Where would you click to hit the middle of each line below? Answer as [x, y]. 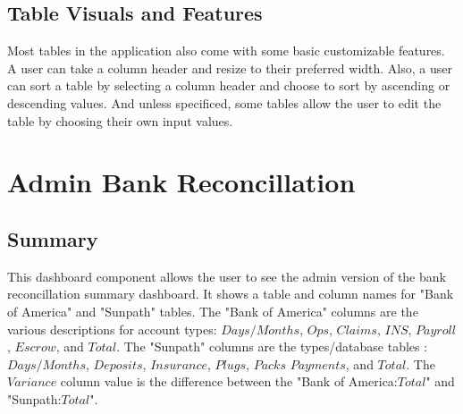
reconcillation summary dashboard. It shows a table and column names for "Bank [231, 294]
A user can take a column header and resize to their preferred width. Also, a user [230, 68]
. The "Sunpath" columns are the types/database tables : [272, 346]
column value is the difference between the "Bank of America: [229, 381]
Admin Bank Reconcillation [181, 182]
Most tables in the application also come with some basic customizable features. [226, 51]
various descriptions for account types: [112, 329]
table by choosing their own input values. [120, 120]
